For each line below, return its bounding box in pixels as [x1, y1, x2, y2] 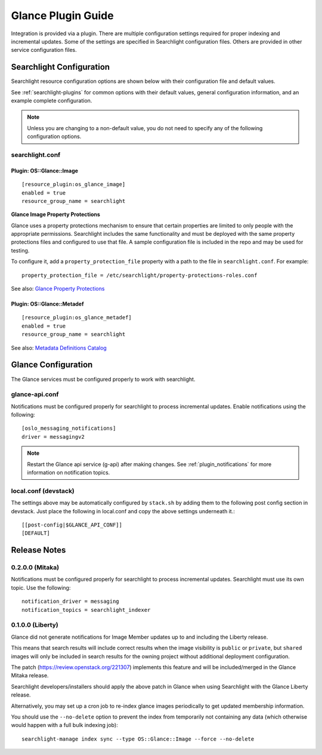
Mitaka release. [11, 672, 49, 679]
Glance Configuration [11, 360, 93, 370]
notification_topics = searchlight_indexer [21, 606, 151, 613]
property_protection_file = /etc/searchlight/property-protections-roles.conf [21, 272, 258, 279]
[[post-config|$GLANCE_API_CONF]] [21, 521, 122, 528]
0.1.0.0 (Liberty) [11, 621, 59, 629]
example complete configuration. [11, 97, 92, 104]
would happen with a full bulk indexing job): [11, 722, 119, 729]
